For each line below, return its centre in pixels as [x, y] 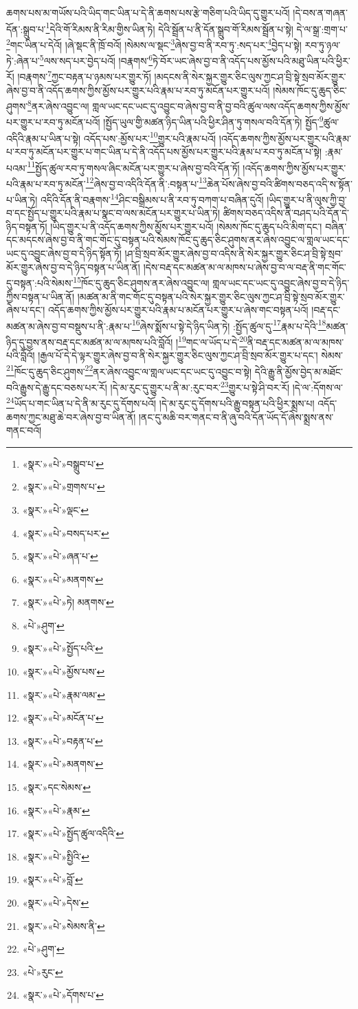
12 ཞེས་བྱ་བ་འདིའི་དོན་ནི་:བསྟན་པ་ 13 [146, 182]
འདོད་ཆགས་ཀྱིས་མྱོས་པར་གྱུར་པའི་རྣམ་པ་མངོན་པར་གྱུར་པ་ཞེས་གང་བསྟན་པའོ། [178, 310]
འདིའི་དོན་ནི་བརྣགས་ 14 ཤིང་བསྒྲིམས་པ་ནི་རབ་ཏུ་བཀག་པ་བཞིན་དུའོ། [152, 198]
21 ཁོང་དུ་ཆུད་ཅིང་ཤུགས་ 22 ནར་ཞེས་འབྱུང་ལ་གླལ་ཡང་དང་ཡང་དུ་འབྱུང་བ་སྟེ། [129, 370]
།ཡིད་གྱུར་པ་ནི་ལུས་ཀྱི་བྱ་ [307, 199]
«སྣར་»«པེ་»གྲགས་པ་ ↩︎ [64, 487]
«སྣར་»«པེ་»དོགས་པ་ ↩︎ [63, 995]
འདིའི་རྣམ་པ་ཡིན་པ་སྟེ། [44, 138]
